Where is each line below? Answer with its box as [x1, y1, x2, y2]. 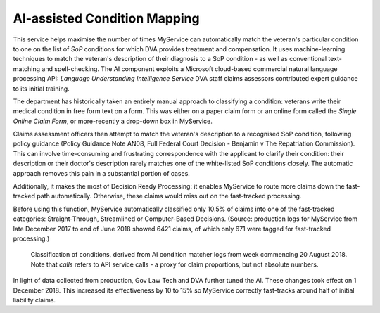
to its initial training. [13, 84, 70, 93]
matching [13, 64, 41, 73]
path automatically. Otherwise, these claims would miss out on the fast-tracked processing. [36, 192, 302, 200]
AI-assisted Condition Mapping [13, 11, 200, 26]
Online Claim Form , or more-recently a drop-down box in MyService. [13, 117, 213, 125]
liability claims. [13, 295, 56, 304]
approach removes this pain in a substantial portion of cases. [13, 169, 190, 177]
